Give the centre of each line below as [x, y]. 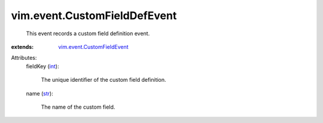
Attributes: [24, 58]
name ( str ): [39, 93]
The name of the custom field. [78, 107]
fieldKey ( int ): [42, 66]
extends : [22, 47]
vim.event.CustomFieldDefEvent [94, 16]
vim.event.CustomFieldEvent [93, 47]
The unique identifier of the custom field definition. [104, 80]
